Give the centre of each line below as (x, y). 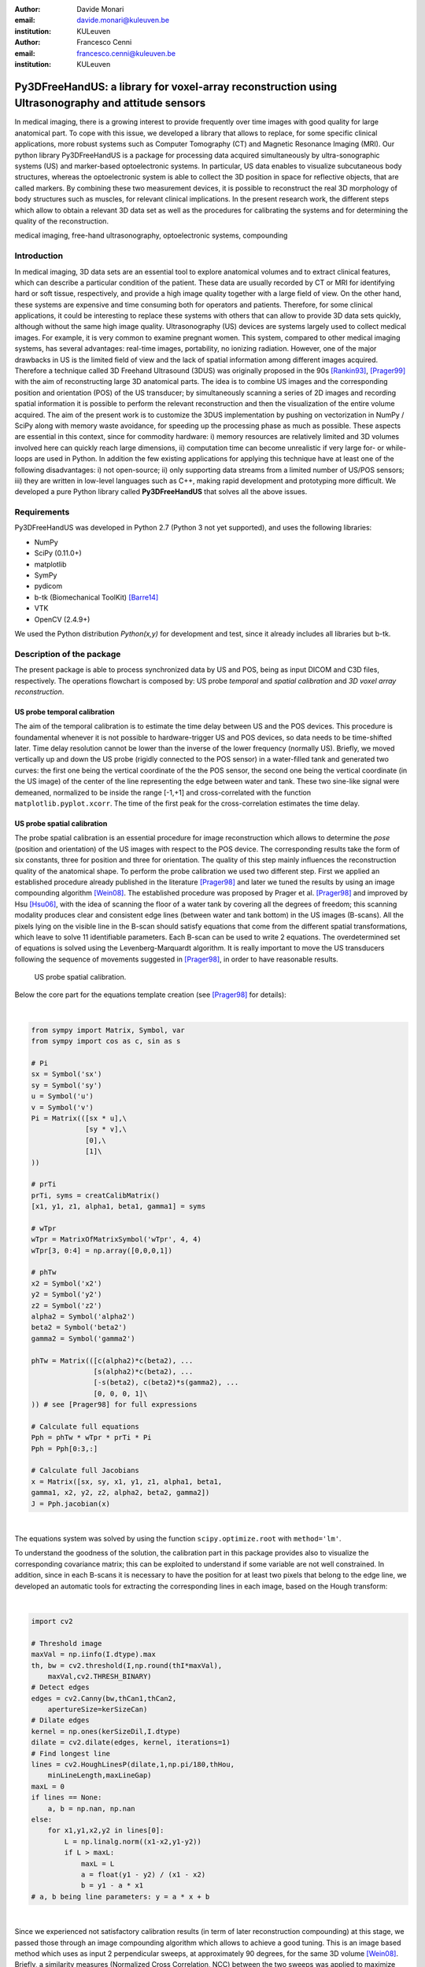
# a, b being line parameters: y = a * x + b (120, 1897)
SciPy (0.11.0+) (58, 553)
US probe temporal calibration (65, 711)
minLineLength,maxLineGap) (100, 1775)
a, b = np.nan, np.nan (91, 1808)
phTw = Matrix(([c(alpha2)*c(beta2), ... (112, 1360)
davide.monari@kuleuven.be (123, 20)
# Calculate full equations (85, 1426)
